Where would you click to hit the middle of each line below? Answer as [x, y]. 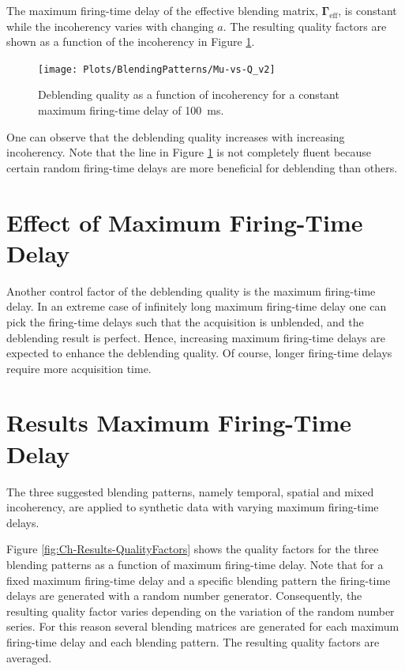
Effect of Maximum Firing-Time [185, 222]
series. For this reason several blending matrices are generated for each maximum [203, 626]
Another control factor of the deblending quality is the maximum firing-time [191, 290]
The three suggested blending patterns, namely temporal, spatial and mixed [190, 491]
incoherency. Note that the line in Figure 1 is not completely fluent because [189, 152]
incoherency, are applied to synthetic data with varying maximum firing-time [193, 507]
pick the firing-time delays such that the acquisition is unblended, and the [185, 321]
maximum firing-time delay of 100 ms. [131, 110]
